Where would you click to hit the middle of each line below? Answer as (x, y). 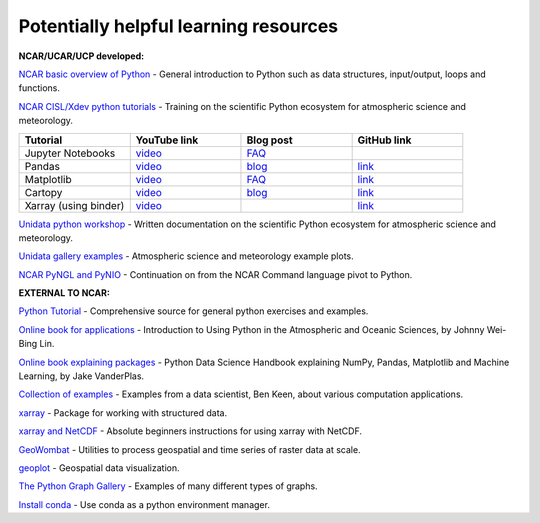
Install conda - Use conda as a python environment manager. (144, 504)
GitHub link (384, 140)
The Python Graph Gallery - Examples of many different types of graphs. (168, 486)
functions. (39, 88)
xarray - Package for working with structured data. (123, 412)
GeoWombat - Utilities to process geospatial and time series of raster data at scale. (189, 449)
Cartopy (43, 192)
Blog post (270, 140)
